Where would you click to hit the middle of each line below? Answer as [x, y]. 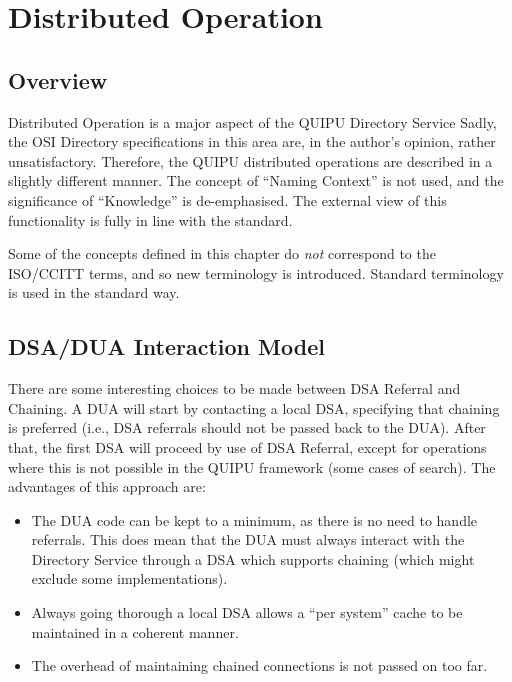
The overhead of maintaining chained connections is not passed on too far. [259, 665]
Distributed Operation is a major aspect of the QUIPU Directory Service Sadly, [252, 121]
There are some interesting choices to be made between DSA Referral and [234, 388]
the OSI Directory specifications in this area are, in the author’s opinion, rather [252, 141]
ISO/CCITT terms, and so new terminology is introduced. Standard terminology [256, 272]
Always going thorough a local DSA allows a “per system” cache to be [247, 612]
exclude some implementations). [129, 578]
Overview [58, 79]
